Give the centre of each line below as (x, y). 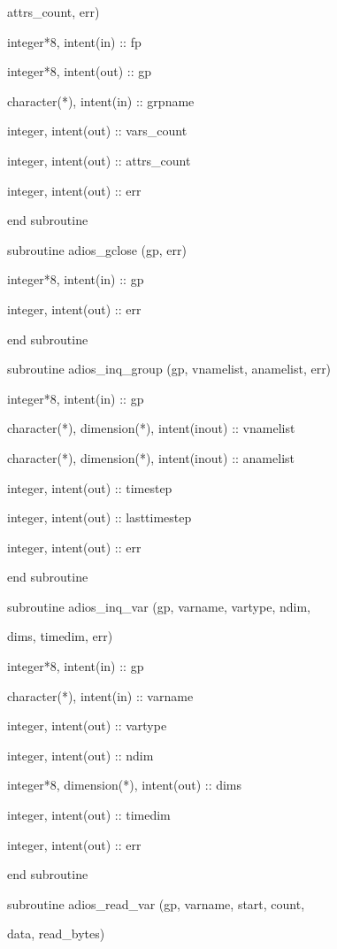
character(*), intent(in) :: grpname (101, 100)
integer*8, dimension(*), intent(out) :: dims (125, 785)
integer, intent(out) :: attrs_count (99, 160)
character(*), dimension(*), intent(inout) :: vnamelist (151, 428)
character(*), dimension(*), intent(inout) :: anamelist (151, 457)
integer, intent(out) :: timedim (89, 815)
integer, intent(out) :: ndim (80, 755)
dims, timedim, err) (60, 636)
